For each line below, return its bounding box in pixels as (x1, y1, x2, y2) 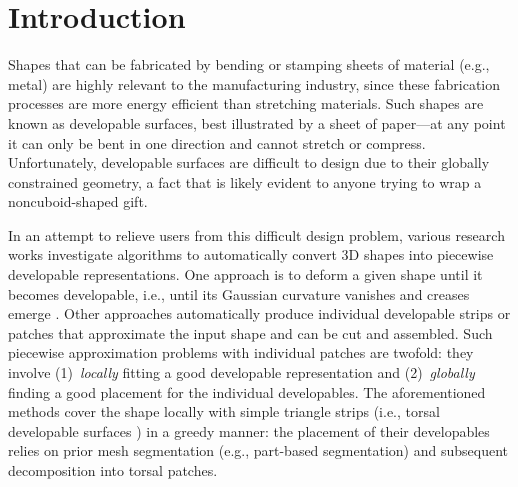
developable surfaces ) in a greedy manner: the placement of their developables (8, 420, 490, 441)
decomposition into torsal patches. (8, 460, 218, 480)
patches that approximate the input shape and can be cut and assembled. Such (8, 322, 493, 343)
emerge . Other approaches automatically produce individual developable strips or (8, 303, 511, 324)
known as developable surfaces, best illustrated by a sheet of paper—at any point (8, 112, 506, 133)
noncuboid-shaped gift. (8, 191, 148, 212)
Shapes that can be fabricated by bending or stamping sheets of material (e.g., (8, 54, 490, 75)
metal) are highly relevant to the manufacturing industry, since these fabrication (8, 73, 501, 94)
